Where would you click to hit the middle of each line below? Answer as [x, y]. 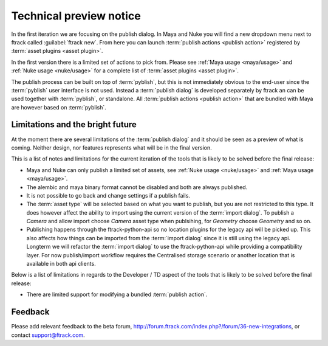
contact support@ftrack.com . [48, 335]
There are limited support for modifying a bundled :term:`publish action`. [117, 294]
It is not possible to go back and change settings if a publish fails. [108, 195]
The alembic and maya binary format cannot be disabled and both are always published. [137, 187]
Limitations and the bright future [74, 125]
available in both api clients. [61, 264]
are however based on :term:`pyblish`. [59, 107]
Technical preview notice [76, 16]
